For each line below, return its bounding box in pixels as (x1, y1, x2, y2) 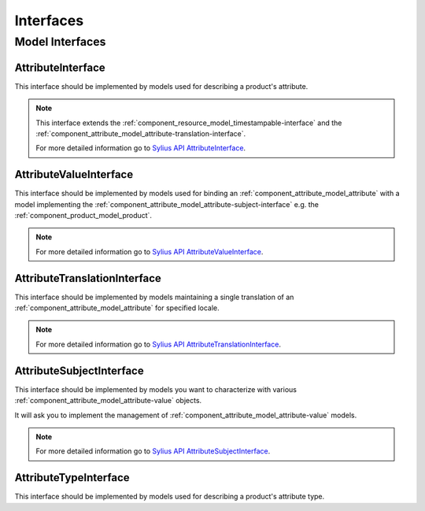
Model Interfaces (14, 35, 106, 49)
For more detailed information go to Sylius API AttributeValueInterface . (35, 246, 264, 256)
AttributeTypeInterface (14, 471, 130, 484)
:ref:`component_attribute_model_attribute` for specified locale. (14, 303, 220, 313)
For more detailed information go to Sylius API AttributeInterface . (35, 143, 246, 153)
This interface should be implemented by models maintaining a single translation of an (14, 292, 294, 302)
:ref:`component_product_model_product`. (14, 210, 153, 220)
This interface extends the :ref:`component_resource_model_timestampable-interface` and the (35, 118, 342, 128)
